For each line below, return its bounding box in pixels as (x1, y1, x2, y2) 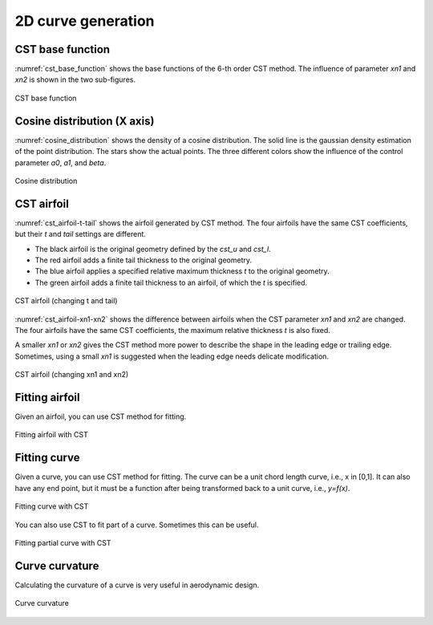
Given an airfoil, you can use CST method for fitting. (14, 412, 187, 421)
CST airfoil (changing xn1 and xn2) (14, 370, 129, 379)
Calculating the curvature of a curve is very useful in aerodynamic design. (14, 580, 260, 590)
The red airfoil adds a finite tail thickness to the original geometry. (34, 255, 253, 265)
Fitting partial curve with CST (14, 538, 111, 547)
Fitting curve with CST (14, 501, 89, 511)
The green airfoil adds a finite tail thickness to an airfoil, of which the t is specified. (34, 278, 308, 287)
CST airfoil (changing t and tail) (14, 296, 118, 306)
